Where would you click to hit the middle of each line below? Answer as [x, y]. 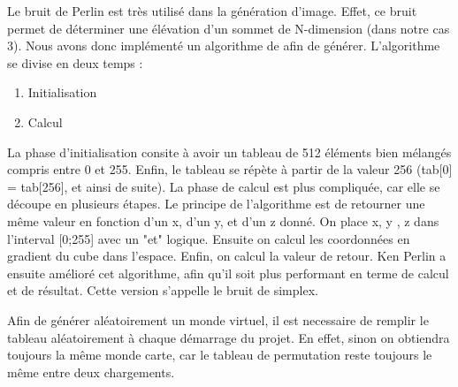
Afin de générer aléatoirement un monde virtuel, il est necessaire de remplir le [218, 319]
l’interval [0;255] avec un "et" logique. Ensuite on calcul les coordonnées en [209, 238]
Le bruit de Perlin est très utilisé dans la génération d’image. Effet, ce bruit [212, 11]
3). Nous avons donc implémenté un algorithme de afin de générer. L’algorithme [224, 46]
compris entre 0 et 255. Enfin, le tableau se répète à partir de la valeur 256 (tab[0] [230, 169]
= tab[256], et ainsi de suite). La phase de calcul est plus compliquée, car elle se [224, 186]
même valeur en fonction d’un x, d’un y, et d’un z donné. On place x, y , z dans [223, 220]
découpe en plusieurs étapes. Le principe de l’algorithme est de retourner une [216, 204]
